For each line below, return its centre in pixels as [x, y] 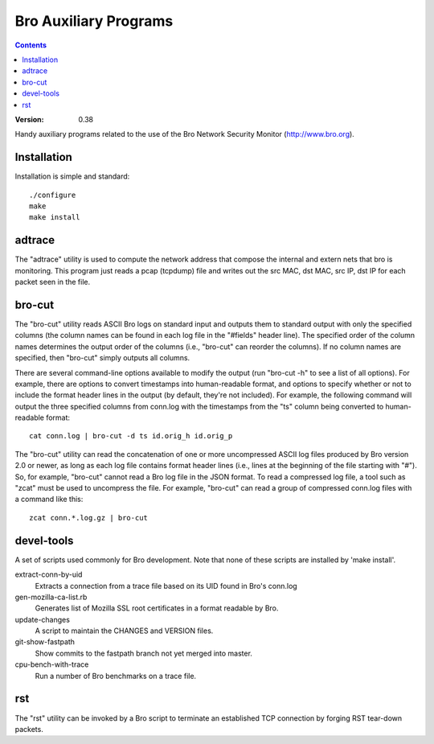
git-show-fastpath [45, 642]
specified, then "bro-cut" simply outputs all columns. [102, 358]
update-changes [42, 619]
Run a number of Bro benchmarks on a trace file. [116, 676]
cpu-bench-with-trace [52, 664]
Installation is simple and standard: [72, 176]
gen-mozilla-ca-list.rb [51, 597]
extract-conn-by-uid [49, 574]
